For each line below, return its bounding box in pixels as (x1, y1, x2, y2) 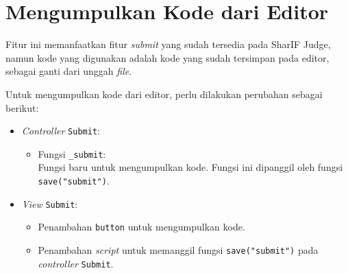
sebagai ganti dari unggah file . (5, 64, 132, 78)
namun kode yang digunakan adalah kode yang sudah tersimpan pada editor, (5, 50, 330, 64)
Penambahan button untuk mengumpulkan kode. (38, 219, 245, 234)
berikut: (5, 100, 39, 115)
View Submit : (21, 196, 78, 211)
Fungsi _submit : (38, 146, 106, 161)
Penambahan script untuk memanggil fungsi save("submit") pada (38, 242, 319, 257)
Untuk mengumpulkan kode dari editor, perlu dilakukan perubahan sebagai (5, 86, 323, 101)
